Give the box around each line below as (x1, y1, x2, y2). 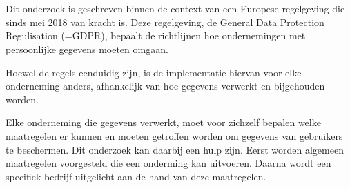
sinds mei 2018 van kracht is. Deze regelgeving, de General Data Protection (6, 14, 324, 29)
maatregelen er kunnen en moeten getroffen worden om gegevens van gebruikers (6, 128, 343, 143)
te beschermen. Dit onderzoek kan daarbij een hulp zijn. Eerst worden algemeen (6, 142, 344, 156)
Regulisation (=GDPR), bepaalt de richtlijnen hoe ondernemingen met (6, 28, 306, 43)
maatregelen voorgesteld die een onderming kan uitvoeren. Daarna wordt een (6, 156, 331, 170)
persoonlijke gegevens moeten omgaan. (6, 41, 168, 56)
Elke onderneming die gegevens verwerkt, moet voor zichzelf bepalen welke (6, 115, 321, 129)
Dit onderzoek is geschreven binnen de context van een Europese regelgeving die (6, 1, 345, 16)
